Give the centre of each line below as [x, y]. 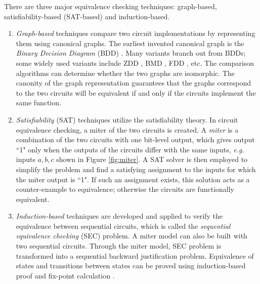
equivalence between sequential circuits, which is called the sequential [123, 226]
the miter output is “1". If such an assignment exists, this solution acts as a [133, 179]
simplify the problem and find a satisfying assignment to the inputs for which [136, 169]
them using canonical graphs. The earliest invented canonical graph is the [130, 43]
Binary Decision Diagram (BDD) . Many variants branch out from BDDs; [131, 53]
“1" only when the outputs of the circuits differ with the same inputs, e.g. [130, 149]
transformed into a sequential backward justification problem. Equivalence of [135, 255]
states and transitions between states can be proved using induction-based [131, 266]
